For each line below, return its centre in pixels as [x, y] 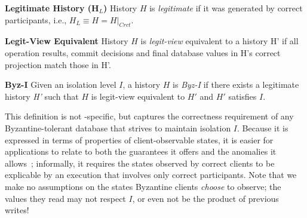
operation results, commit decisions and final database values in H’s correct [143, 52]
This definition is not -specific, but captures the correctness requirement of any [149, 116]
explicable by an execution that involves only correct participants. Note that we [151, 175]
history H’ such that [42, 96]
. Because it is [263, 128]
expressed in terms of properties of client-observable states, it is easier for [139, 139]
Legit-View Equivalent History [67, 41]
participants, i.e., [36, 19]
